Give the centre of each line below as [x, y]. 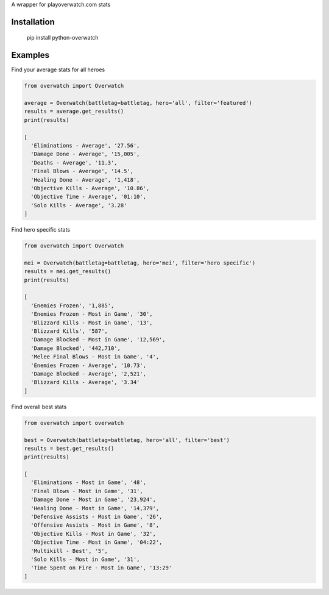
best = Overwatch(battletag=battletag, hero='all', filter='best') [127, 440]
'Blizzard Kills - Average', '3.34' [85, 382]
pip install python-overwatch [62, 38]
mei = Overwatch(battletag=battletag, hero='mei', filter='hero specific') [140, 263]
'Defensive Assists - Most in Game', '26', [97, 517]
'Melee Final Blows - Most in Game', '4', [95, 357]
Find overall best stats [39, 407]
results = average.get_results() [74, 112]
